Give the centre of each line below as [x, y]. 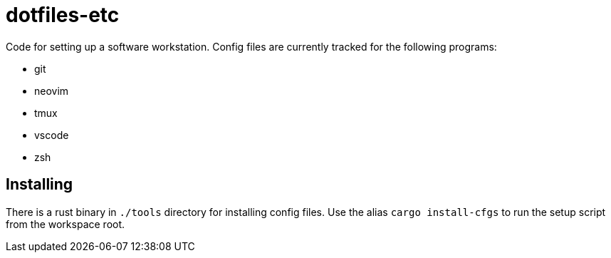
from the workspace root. [66, 224]
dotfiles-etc [63, 15]
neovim [52, 91]
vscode [52, 135]
